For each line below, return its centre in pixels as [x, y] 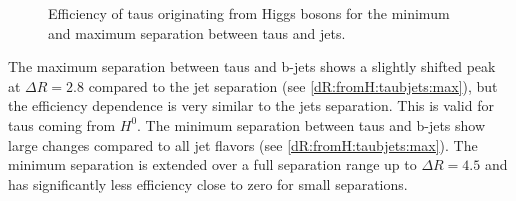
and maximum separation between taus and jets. [197, 32]
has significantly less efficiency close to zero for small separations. [208, 183]
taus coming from [62, 124]
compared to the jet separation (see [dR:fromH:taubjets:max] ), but [293, 85]
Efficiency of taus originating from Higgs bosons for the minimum [249, 13]
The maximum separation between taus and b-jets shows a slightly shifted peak [252, 66]
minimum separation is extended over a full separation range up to [212, 164]
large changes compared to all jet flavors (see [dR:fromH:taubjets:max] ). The [243, 144]
